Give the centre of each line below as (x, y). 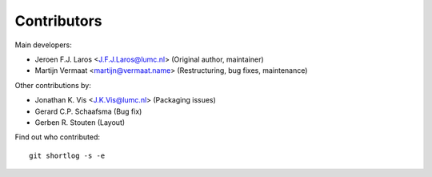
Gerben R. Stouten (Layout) (80, 122)
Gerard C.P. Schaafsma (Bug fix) (88, 111)
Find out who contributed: (57, 137)
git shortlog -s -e (67, 155)
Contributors (59, 21)
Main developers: (43, 45)
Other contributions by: (53, 85)
